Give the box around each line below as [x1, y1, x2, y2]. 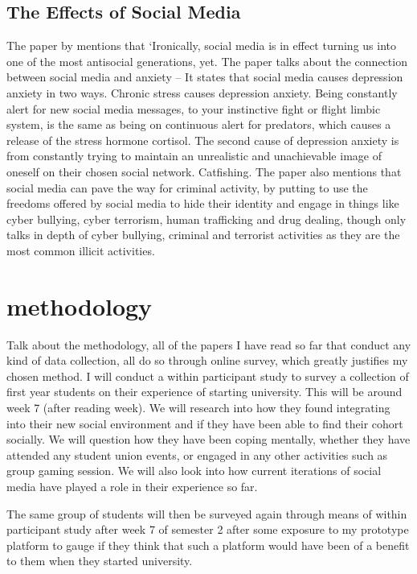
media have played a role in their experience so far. [6, 477, 258, 494]
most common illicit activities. [6, 242, 155, 258]
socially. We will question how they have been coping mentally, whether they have [6, 431, 411, 448]
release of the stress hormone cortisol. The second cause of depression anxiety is [6, 131, 399, 148]
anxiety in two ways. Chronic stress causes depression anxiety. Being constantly [6, 84, 398, 101]
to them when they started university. [6, 552, 193, 569]
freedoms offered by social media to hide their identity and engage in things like [6, 195, 399, 212]
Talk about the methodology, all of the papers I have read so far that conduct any [6, 336, 411, 353]
